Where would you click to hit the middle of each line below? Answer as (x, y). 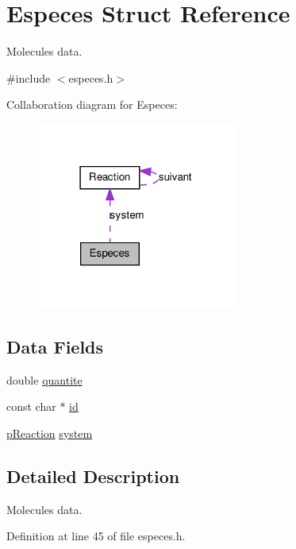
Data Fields (55, 346)
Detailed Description (93, 476)
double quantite (44, 379)
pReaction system (50, 433)
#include (29, 77)
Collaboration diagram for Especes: (92, 104)
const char (31, 406)
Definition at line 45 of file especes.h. (96, 536)
